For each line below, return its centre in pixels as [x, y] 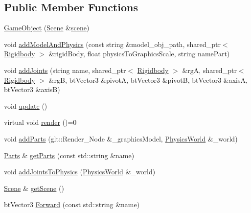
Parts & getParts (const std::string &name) [69, 155]
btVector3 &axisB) [32, 89]
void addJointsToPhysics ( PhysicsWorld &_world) [80, 172]
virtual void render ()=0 [40, 122]
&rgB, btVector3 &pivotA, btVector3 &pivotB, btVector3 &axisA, [148, 80]
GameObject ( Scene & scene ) [47, 28]
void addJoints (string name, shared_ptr [65, 70]
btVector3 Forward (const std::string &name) [72, 204]
